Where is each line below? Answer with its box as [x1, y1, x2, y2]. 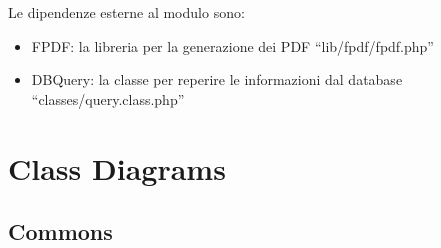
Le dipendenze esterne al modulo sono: [8, 2, 245, 22]
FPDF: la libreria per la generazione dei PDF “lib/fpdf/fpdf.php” [31, 35, 434, 56]
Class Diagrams [8, 147, 226, 188]
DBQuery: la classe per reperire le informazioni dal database [31, 69, 403, 90]
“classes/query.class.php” [31, 88, 185, 109]
